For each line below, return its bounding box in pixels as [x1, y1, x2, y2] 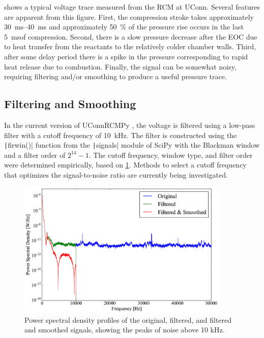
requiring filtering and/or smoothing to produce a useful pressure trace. [4, 71, 227, 82]
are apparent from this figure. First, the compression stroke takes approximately [4, 11, 254, 22]
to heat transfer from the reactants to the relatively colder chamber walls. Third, [4, 41, 256, 52]
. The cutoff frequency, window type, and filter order [89, 149, 253, 160]
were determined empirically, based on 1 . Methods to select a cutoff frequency [4, 159, 247, 170]
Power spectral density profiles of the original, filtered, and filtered [24, 314, 232, 325]
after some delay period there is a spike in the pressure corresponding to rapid [4, 51, 248, 61]
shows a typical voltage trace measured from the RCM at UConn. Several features [4, 2, 260, 12]
